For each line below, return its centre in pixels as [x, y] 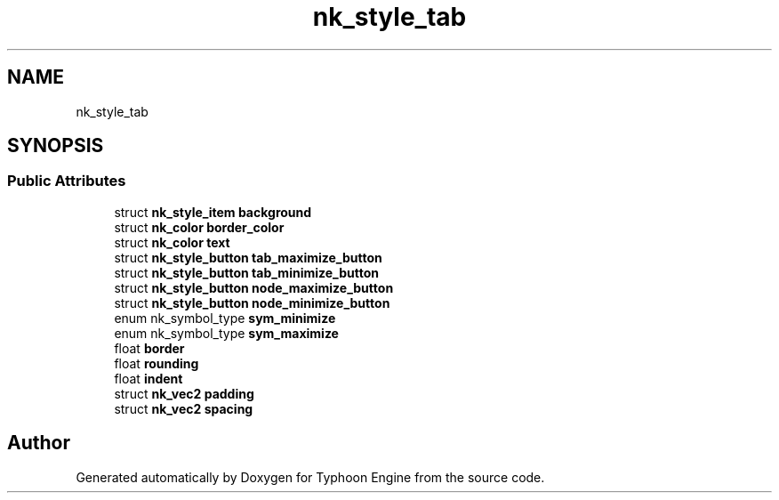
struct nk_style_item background [213, 212]
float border [149, 348]
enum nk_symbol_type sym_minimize [225, 318]
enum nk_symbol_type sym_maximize [226, 333]
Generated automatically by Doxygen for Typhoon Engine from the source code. [310, 477]
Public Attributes [67, 181]
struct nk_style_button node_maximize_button [254, 287]
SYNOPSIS [56, 146]
